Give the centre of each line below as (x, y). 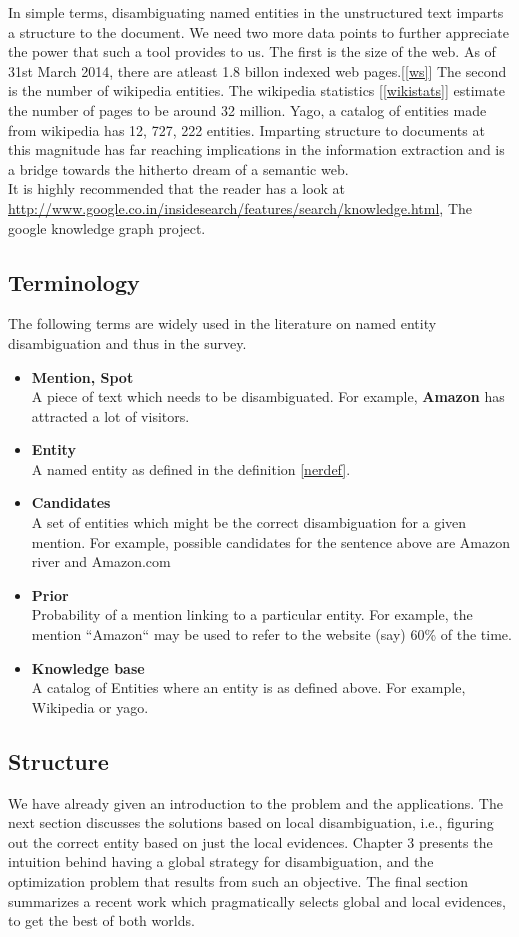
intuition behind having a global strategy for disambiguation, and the (221, 861)
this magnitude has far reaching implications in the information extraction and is (256, 149)
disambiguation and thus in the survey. (127, 342)
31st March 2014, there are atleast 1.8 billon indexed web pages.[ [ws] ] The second (257, 70)
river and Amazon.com (101, 561)
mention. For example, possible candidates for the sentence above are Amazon (270, 541)
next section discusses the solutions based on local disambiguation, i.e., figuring (251, 822)
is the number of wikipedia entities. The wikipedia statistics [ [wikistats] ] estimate (256, 90)
